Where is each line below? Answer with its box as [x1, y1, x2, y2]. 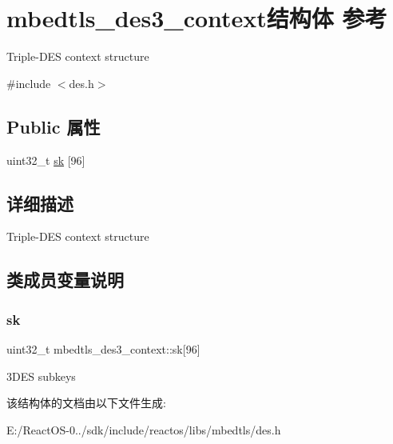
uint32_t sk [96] [6, 151, 85, 168]
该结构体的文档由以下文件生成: [6, 394, 166, 411]
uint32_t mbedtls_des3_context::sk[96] [6, 340, 200, 357]
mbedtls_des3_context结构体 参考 [6, 2, 387, 34]
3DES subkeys [6, 367, 76, 384]
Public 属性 [6, 114, 101, 138]
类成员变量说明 [6, 267, 124, 292]
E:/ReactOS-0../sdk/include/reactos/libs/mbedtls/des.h [6, 421, 281, 438]
